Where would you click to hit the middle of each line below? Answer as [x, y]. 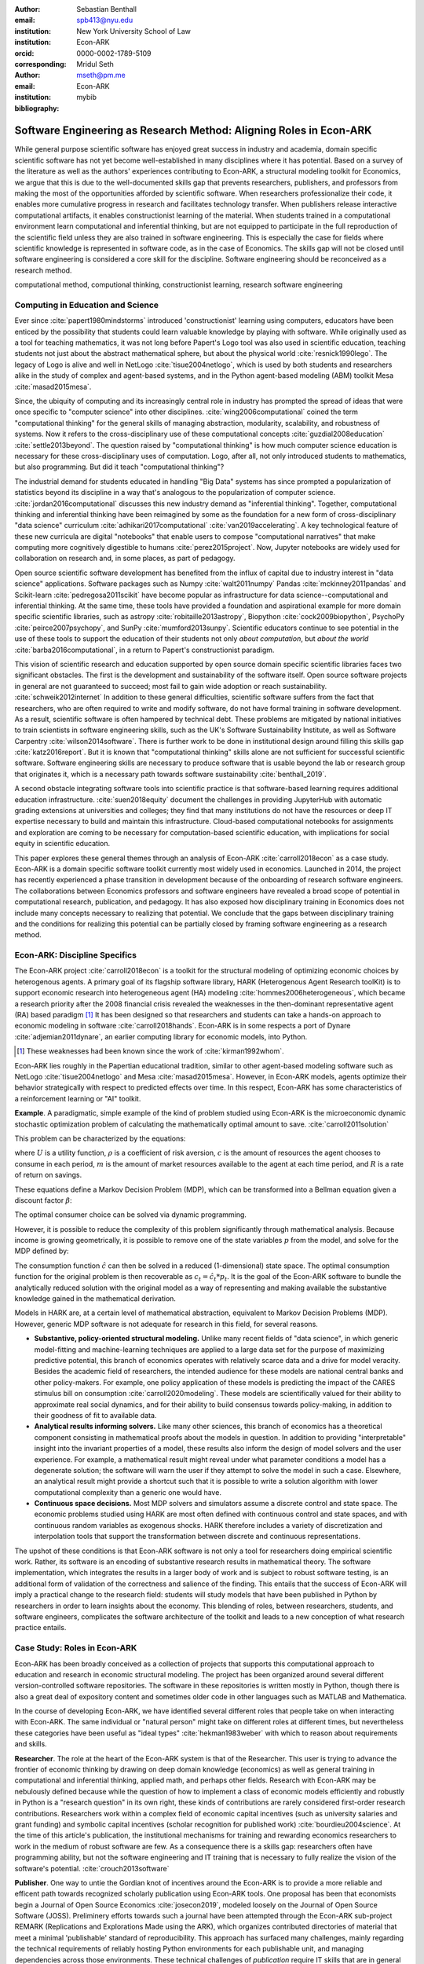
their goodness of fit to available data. [95, 1415]
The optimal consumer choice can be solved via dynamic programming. [131, 1215]
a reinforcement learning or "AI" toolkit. [78, 1098]
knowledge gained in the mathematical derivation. [95, 1299]
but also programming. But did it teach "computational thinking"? [119, 467]
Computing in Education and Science [87, 305]
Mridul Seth [95, 64]
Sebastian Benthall [107, 9]
